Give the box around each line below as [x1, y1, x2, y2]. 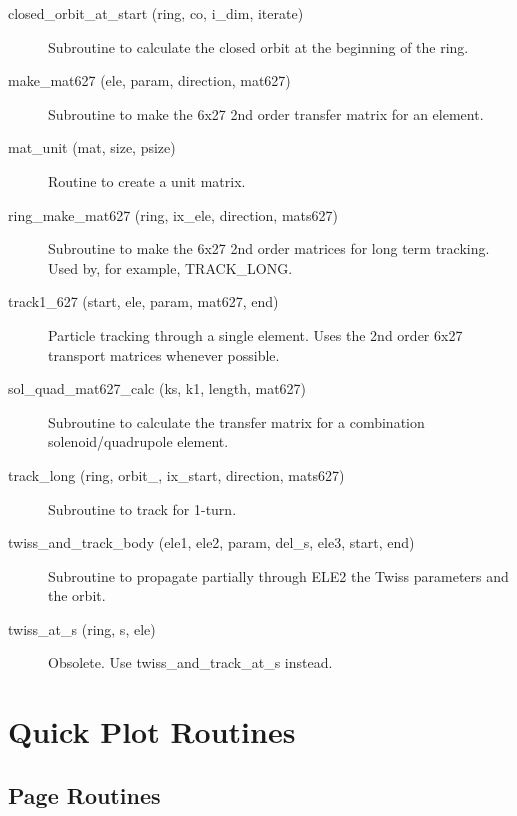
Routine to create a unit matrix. [48, 170, 246, 191]
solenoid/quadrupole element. [48, 431, 229, 452]
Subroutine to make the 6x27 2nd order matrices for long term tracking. [48, 238, 490, 259]
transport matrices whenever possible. [48, 344, 280, 365]
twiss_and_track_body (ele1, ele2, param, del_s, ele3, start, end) [8, 532, 415, 553]
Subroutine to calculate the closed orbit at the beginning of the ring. [48, 36, 469, 57]
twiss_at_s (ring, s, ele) [8, 618, 156, 639]
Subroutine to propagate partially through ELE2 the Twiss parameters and [48, 565, 509, 586]
